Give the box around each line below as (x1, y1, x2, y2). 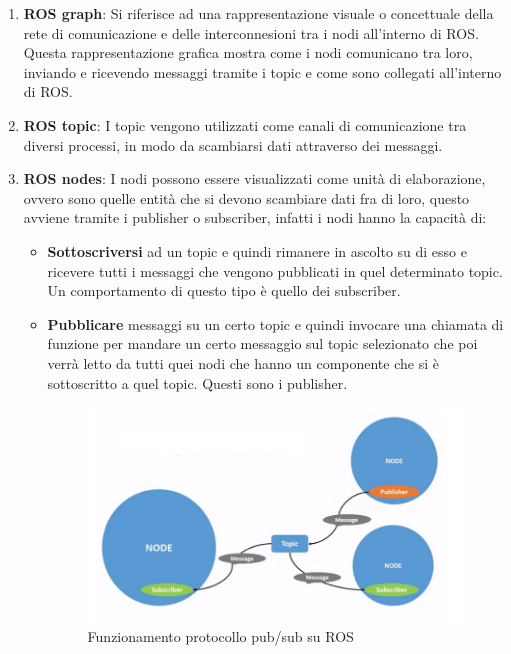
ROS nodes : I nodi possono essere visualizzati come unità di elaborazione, (23, 168, 486, 189)
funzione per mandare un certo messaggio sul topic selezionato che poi (47, 333, 478, 354)
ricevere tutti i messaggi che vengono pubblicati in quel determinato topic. (47, 260, 503, 281)
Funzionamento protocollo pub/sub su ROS (87, 626, 354, 647)
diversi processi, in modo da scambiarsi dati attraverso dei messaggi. (23, 134, 443, 155)
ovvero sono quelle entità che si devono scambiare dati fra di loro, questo (23, 187, 470, 208)
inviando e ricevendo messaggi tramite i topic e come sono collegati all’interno (23, 61, 502, 82)
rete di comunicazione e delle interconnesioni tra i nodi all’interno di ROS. (23, 22, 479, 43)
